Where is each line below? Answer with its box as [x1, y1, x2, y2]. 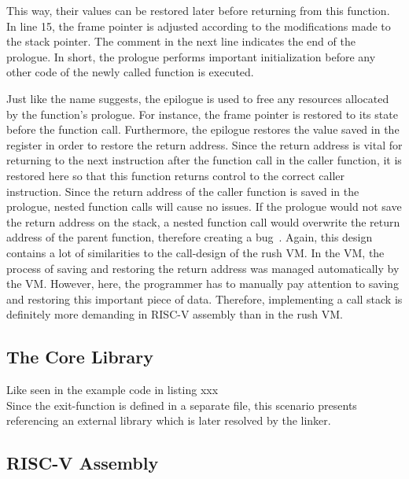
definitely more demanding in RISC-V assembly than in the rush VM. [6, 306, 343, 322]
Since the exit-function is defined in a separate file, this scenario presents [6, 396, 357, 413]
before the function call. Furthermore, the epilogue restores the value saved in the [6, 121, 400, 138]
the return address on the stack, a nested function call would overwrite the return [6, 213, 400, 230]
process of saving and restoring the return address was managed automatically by [6, 260, 400, 276]
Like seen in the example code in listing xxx [6, 381, 219, 398]
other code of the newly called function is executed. [6, 64, 254, 80]
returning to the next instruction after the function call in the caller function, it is [6, 152, 402, 168]
